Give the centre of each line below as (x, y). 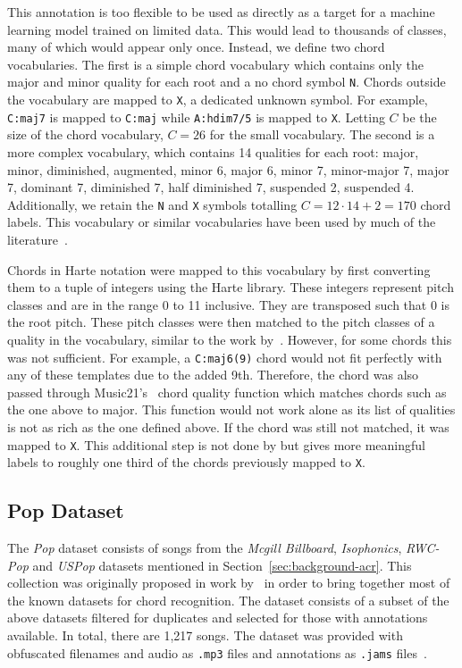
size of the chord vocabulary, (85, 134)
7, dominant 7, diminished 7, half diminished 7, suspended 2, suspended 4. (211, 187)
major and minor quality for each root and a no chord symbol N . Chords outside (227, 82)
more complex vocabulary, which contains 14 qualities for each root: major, (213, 151)
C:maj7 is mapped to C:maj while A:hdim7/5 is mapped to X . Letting (196, 117)
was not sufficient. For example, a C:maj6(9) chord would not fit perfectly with (225, 357)
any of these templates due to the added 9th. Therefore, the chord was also (213, 375)
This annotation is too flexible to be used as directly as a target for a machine (221, 12)
